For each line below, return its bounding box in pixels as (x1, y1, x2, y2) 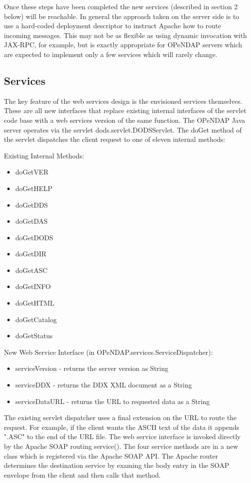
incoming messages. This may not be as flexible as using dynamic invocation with (4, 30, 247, 40)
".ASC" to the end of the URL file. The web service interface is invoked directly (4, 431, 241, 442)
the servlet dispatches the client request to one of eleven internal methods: (4, 134, 226, 144)
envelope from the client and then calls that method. (4, 469, 161, 480)
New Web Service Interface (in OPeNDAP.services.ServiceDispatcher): (4, 347, 213, 357)
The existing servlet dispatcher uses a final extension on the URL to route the (4, 412, 237, 423)
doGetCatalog (15, 314, 57, 324)
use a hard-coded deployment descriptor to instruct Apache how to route (4, 20, 221, 31)
